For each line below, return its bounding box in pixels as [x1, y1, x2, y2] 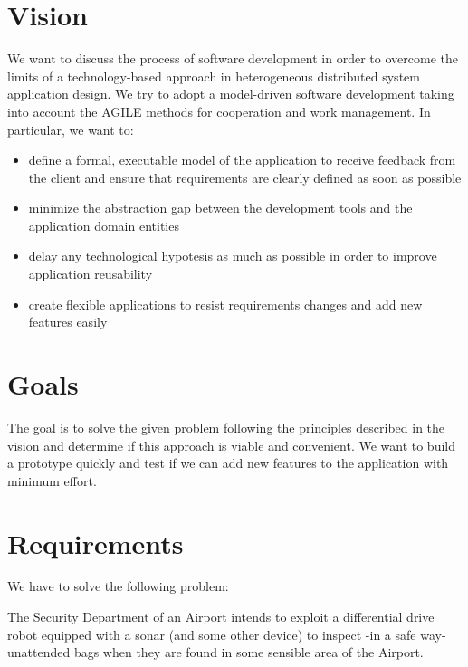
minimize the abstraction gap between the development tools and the [28, 198, 413, 217]
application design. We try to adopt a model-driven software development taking [7, 84, 454, 103]
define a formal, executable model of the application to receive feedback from [28, 150, 456, 169]
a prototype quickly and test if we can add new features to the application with [7, 453, 449, 472]
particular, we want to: [7, 119, 134, 138]
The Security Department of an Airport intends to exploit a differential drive [7, 607, 435, 626]
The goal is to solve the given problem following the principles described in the [7, 417, 445, 436]
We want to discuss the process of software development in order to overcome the [7, 49, 458, 68]
